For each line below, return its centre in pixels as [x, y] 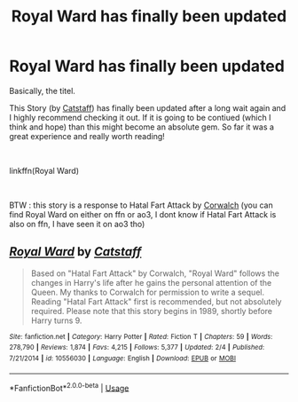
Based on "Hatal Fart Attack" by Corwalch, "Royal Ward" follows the [155, 273]
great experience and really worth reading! [87, 136]
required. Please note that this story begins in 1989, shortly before [152, 311]
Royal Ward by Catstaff [75, 252]
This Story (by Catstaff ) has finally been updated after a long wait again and [148, 107]
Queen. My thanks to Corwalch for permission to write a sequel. [147, 292]
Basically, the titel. [42, 91]
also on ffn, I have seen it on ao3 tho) [77, 224]
